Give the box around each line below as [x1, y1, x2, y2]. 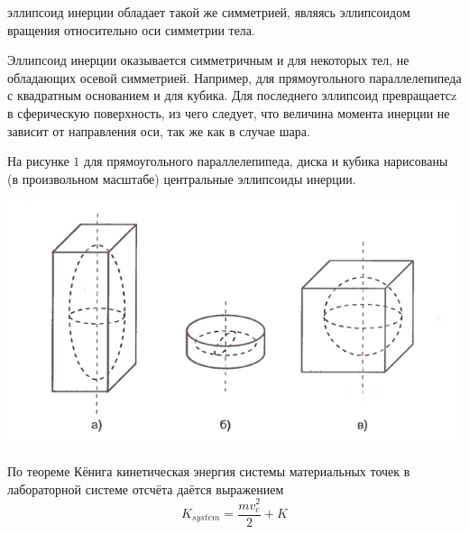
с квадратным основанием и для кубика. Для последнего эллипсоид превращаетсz [7, 86, 457, 105]
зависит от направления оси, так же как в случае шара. [7, 121, 310, 140]
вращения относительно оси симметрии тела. [7, 20, 255, 39]
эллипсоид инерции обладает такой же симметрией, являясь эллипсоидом [7, 3, 410, 21]
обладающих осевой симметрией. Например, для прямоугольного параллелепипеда [7, 68, 462, 87]
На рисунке [7, 152, 69, 170]
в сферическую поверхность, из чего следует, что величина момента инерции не [7, 103, 450, 122]
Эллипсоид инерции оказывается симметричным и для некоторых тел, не [7, 51, 409, 69]
